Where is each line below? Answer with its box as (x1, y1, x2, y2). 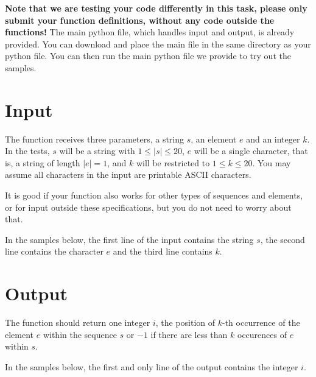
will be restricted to (136, 156, 210, 169)
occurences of (237, 328, 287, 340)
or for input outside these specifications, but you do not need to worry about (5, 200, 292, 213)
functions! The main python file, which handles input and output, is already (5, 26, 295, 38)
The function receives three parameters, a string (5, 132, 184, 145)
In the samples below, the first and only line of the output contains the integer (5, 360, 298, 373)
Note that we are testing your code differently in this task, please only (5, 2, 307, 14)
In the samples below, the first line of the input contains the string (5, 233, 254, 245)
